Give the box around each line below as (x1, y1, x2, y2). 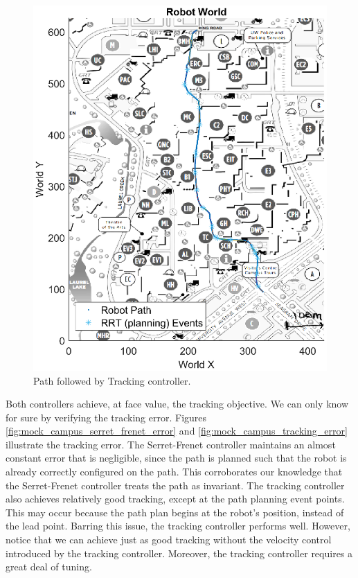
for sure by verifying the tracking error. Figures (6, 410, 207, 424)
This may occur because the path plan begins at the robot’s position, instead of (6, 505, 344, 519)
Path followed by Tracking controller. (33, 373, 191, 387)
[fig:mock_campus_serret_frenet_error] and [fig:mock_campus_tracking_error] (6, 423, 348, 438)
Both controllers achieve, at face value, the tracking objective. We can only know (6, 396, 349, 411)
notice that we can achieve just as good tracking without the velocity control (6, 532, 332, 547)
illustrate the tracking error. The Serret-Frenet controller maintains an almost (6, 437, 336, 451)
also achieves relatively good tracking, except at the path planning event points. (6, 491, 345, 506)
